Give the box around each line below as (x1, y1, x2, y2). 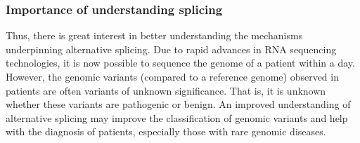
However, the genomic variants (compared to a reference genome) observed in (6, 69, 339, 83)
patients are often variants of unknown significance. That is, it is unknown (6, 83, 326, 97)
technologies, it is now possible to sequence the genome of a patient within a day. (6, 55, 355, 70)
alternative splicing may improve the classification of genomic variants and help (6, 110, 348, 125)
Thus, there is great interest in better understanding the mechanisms (6, 28, 303, 43)
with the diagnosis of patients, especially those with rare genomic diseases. (6, 124, 326, 139)
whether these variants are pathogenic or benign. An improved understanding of (6, 97, 351, 111)
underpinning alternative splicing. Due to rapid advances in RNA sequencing (6, 41, 337, 56)
